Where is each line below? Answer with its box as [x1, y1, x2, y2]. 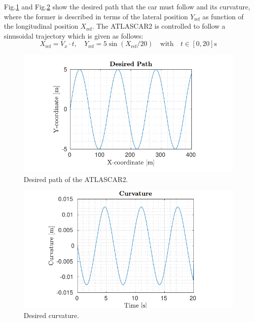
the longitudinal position [4, 21, 78, 31]
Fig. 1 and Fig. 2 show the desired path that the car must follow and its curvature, [4, 1, 251, 11]
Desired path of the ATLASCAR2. [24, 174, 128, 184]
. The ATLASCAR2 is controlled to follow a [92, 21, 225, 31]
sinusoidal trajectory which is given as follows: [4, 30, 144, 41]
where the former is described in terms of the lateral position [4, 11, 188, 21]
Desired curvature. [24, 310, 79, 320]
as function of [202, 11, 244, 21]
